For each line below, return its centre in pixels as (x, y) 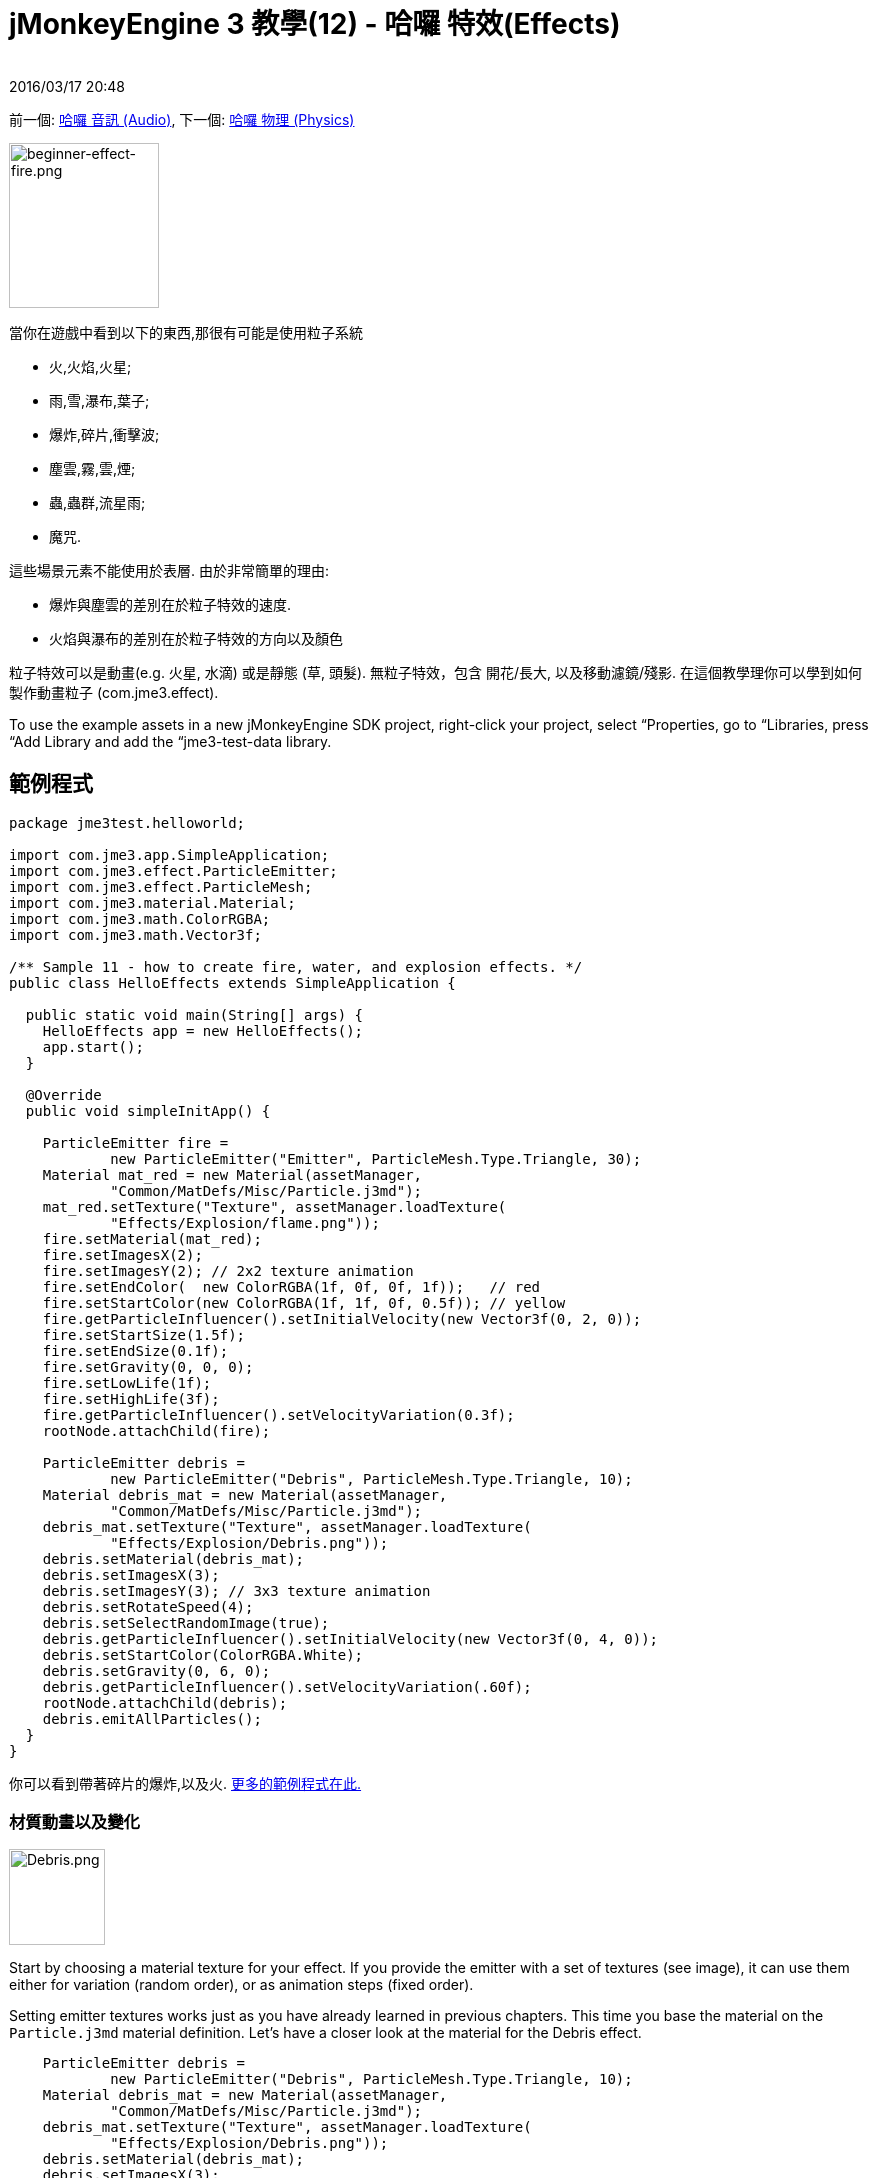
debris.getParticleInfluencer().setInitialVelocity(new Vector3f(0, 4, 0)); (350, 1638)
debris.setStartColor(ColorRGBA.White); (203, 1654)
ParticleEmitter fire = (135, 1142)
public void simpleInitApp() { (148, 1110)
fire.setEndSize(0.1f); (135, 1350)
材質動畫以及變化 (74, 1821)
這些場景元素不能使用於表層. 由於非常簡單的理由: (169, 570)
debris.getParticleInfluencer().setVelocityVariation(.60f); (287, 1686)
